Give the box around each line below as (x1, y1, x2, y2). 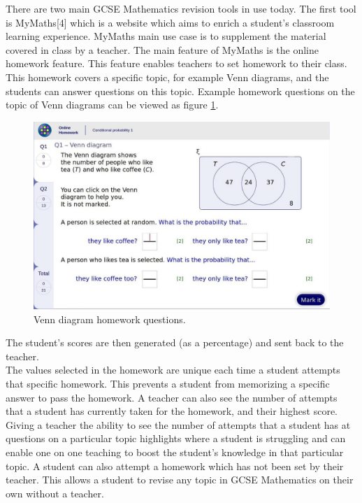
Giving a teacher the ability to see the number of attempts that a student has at (6, 417, 351, 432)
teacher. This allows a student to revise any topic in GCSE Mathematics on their (6, 472, 354, 487)
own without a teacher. (6, 486, 104, 500)
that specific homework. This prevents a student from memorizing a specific (6, 376, 330, 391)
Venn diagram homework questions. (34, 311, 186, 326)
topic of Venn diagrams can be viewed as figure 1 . (6, 97, 219, 112)
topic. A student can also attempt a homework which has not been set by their (6, 458, 344, 473)
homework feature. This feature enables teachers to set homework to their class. (6, 56, 347, 71)
